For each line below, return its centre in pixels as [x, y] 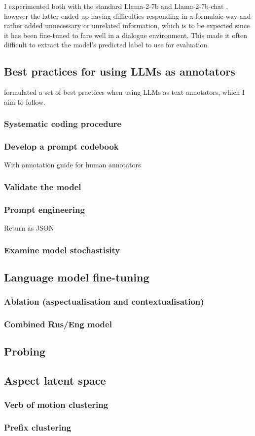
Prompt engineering [44, 209]
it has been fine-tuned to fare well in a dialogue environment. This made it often [126, 35]
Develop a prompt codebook [61, 146]
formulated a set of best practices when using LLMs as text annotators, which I [124, 92]
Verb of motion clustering [56, 405]
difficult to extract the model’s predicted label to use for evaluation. [107, 45]
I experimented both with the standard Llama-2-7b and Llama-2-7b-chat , [116, 6]
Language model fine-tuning [77, 277]
